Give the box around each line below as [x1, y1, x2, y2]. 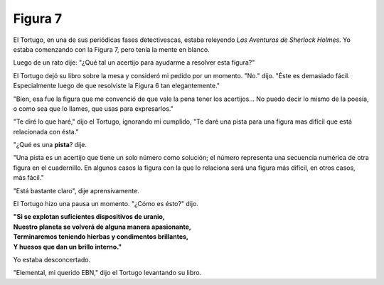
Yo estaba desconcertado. [13, 255, 91, 264]
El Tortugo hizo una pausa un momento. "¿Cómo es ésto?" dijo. [13, 200, 199, 208]
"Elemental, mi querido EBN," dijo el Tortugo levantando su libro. [13, 269, 202, 277]
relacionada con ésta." [13, 127, 79, 136]
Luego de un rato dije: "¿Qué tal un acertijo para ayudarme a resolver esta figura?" [13, 58, 255, 67]
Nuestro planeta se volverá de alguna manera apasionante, [13, 222, 192, 231]
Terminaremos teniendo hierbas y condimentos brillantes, [13, 232, 188, 241]
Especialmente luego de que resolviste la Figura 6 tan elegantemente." [13, 82, 220, 90]
